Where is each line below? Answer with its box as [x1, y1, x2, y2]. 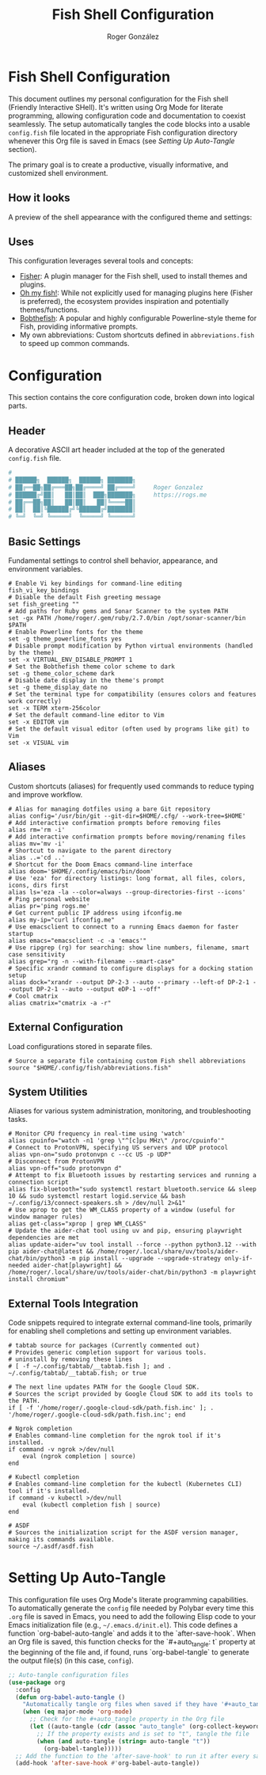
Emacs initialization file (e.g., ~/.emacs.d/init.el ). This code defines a [8, 1621, 238, 1630]
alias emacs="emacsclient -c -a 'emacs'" [8, 937, 147, 945]
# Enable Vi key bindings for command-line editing [8, 580, 182, 587]
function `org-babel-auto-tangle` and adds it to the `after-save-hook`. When [8, 1629, 256, 1638]
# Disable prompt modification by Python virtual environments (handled [8, 642, 253, 650]
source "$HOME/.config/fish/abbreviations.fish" [8, 1063, 172, 1072]
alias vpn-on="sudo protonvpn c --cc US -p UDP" [8, 1150, 172, 1159]
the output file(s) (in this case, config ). [8, 1655, 135, 1665]
